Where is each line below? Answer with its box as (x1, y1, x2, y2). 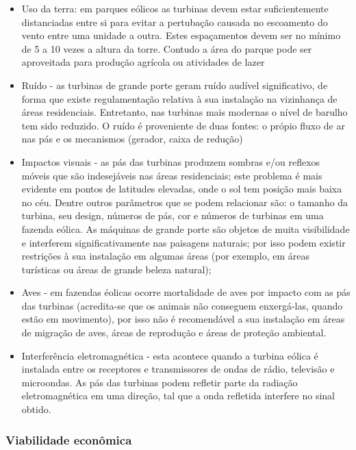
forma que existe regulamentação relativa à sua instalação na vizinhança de (21, 91, 338, 105)
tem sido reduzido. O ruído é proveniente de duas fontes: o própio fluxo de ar (21, 118, 345, 132)
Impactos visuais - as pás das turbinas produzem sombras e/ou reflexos (21, 154, 320, 168)
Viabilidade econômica (5, 431, 132, 448)
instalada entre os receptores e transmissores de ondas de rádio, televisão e (21, 362, 335, 376)
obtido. (21, 402, 51, 416)
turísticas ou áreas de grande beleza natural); (21, 262, 212, 276)
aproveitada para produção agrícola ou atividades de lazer (21, 55, 265, 69)
